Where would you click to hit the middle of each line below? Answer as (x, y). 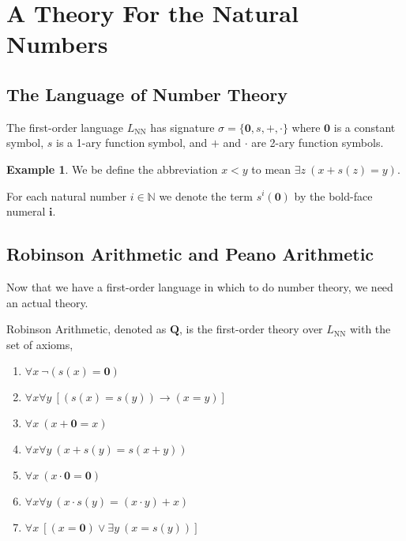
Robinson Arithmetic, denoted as (86, 329)
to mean (271, 169)
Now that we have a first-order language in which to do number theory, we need (200, 286)
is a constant (365, 127)
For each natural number (66, 195)
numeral (26, 211)
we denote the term (206, 195)
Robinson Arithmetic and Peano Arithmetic (190, 254)
